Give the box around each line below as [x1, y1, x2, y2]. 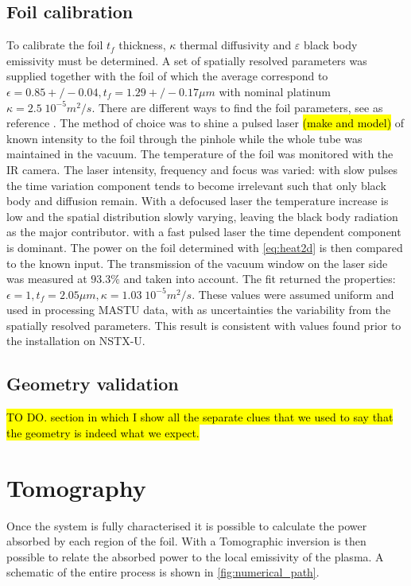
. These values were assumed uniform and [192, 285, 394, 302]
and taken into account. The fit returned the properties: [123, 270, 396, 287]
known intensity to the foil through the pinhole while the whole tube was [6, 130, 363, 146]
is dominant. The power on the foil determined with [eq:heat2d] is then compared [6, 239, 403, 255]
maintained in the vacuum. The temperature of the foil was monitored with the [6, 146, 394, 162]
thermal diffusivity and [180, 37, 292, 53]
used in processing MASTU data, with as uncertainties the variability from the [6, 301, 391, 318]
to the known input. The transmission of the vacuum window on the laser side [6, 254, 388, 271]
